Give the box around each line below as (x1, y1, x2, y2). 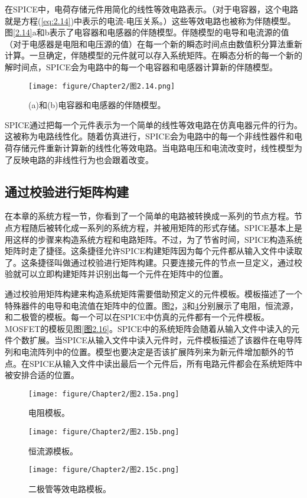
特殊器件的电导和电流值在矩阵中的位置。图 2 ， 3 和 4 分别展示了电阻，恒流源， (5, 299, 298, 311)
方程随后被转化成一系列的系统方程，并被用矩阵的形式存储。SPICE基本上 (12, 221, 295, 233)
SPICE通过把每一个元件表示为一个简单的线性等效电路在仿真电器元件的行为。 (5, 118, 303, 131)
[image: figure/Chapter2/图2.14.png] (28, 82, 175, 90)
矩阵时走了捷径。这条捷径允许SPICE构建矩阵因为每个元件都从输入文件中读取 (5, 245, 303, 257)
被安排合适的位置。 (5, 369, 79, 381)
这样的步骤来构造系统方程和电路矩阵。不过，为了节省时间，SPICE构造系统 (12, 233, 303, 245)
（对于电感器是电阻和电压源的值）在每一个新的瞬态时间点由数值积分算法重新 (5, 37, 302, 50)
